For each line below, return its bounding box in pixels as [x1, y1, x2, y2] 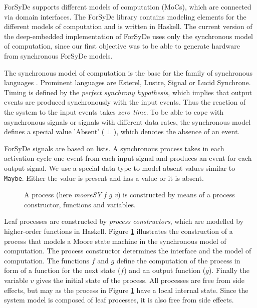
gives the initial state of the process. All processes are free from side [36, 274, 245, 285]
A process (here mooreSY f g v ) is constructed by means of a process [24, 189, 235, 200]
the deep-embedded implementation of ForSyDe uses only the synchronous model [4, 31, 253, 41]
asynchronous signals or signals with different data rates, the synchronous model [4, 116, 251, 127]
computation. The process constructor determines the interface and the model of [4, 245, 251, 256]
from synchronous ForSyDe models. [4, 50, 113, 61]
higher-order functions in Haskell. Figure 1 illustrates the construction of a [4, 225, 233, 236]
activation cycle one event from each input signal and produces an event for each [4, 153, 252, 163]
